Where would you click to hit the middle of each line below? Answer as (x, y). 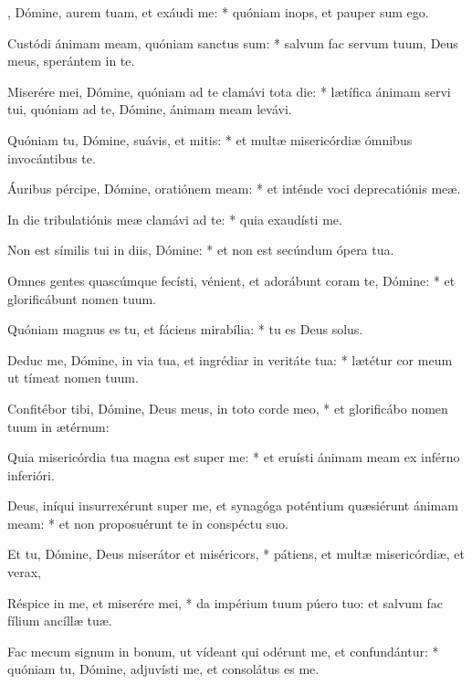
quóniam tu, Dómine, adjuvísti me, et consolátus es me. (163, 669)
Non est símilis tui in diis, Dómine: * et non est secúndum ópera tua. (201, 250)
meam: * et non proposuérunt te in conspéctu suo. (148, 523)
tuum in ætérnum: (58, 426)
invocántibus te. (52, 158)
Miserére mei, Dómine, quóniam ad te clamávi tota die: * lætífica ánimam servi (229, 91)
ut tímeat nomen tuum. (73, 378)
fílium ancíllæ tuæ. (60, 621)
